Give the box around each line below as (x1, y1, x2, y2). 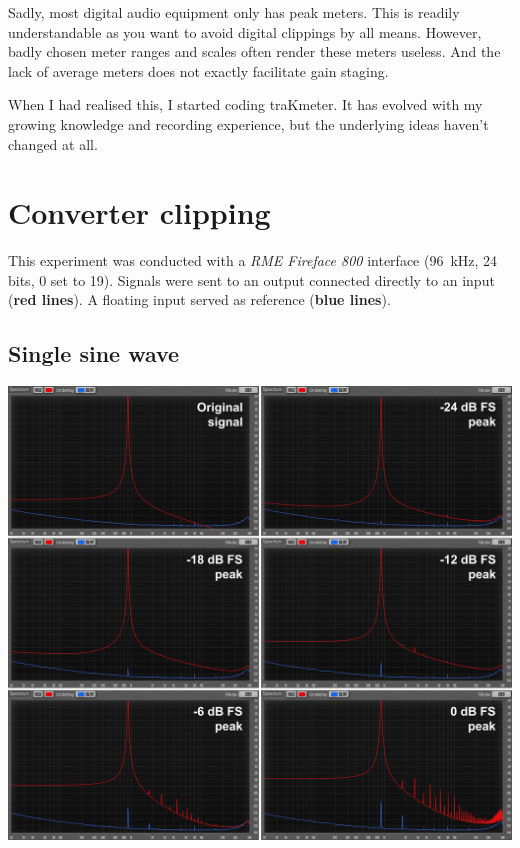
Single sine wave (8, 338, 180, 369)
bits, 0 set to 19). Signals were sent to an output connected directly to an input (8, 269, 495, 290)
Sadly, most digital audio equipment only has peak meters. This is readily (8, 2, 460, 22)
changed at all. (8, 133, 98, 154)
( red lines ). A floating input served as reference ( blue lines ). (8, 289, 391, 310)
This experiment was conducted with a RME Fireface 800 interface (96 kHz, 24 (8, 250, 498, 271)
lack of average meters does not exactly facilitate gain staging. (8, 60, 389, 81)
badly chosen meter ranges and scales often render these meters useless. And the (8, 41, 501, 62)
